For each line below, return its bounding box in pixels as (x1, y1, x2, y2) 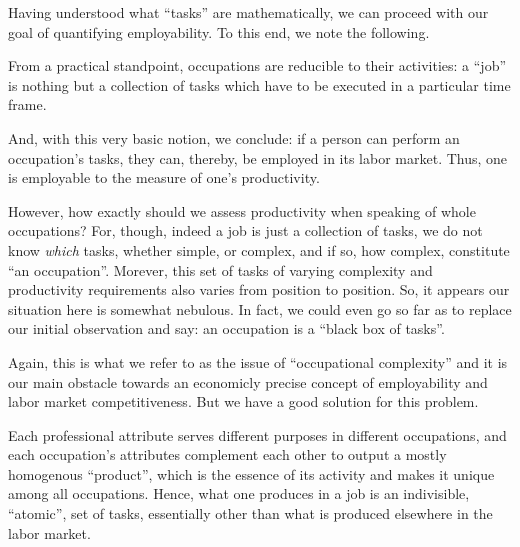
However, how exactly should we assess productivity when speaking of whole (8, 200, 476, 221)
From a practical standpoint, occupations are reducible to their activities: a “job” (8, 55, 507, 76)
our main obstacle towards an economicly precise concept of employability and (8, 371, 488, 392)
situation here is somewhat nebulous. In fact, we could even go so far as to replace (8, 298, 512, 319)
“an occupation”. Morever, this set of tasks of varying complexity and (8, 259, 433, 280)
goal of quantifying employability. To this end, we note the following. (8, 21, 430, 42)
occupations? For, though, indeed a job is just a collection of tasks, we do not (8, 220, 483, 241)
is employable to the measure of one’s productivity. (8, 167, 320, 188)
